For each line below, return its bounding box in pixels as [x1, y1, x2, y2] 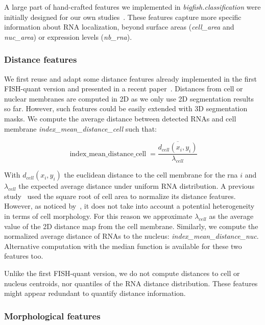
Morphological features [4, 309, 101, 322]
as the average [209, 210, 254, 221]
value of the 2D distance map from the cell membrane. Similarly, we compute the [4, 220, 258, 231]
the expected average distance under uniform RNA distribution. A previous [18, 181, 255, 191]
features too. [4, 251, 43, 261]
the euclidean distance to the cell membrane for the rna [64, 169, 238, 180]
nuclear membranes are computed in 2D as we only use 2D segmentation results [4, 93, 254, 104]
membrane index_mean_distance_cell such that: [4, 123, 157, 134]
